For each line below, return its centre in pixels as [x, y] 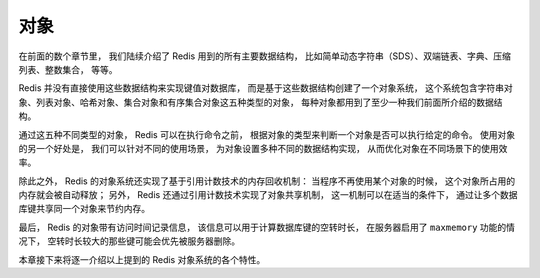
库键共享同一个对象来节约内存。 [84, 209]
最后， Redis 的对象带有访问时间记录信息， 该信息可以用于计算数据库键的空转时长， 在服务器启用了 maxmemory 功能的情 [266, 227]
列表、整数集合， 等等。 [68, 69]
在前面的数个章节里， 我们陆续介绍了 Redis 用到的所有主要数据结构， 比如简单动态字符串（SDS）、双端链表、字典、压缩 [265, 56]
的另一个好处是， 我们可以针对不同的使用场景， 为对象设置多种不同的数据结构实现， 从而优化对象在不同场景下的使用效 [263, 148]
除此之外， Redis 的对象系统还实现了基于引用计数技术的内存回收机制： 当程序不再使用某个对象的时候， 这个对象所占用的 [267, 181]
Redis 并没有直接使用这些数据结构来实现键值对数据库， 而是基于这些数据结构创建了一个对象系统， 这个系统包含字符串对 [266, 88]
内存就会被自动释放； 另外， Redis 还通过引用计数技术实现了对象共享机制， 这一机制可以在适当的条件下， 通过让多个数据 [268, 195]
